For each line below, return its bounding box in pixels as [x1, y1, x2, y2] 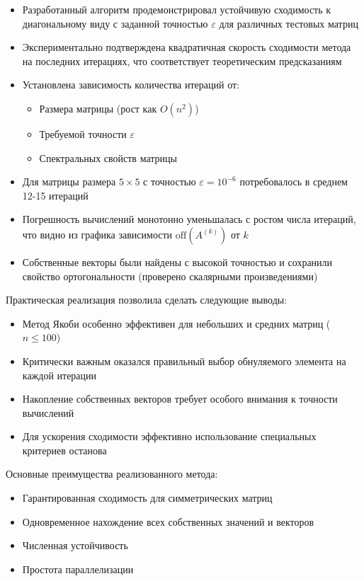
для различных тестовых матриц [219, 16, 358, 30]
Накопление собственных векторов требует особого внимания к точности [22, 391, 338, 406]
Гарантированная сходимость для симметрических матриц [22, 490, 273, 505]
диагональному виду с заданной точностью [22, 16, 208, 30]
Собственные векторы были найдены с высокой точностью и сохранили [22, 254, 333, 269]
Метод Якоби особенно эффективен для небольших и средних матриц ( [22, 316, 331, 330]
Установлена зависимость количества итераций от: [22, 77, 239, 92]
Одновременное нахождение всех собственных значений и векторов [22, 514, 314, 529]
